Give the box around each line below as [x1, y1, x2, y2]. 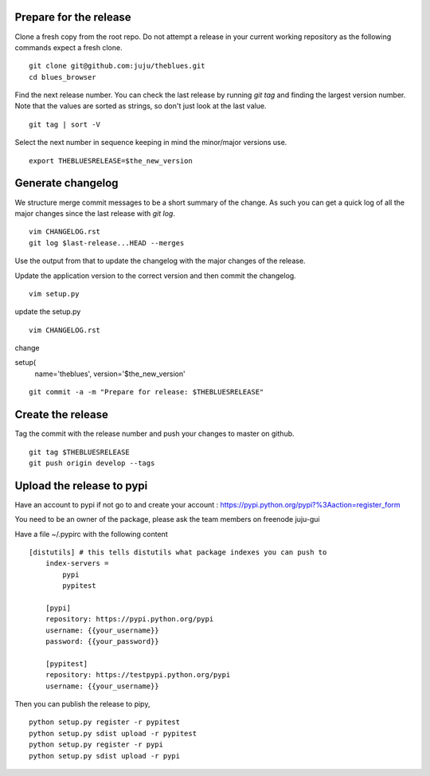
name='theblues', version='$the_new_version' [34, 369, 186, 378]
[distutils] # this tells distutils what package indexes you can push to [29, 548, 327, 557]
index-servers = [45, 558, 109, 568]
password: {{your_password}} [45, 637, 159, 646]
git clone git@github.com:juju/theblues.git [29, 61, 206, 71]
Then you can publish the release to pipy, [14, 700, 150, 709]
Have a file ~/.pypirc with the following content [14, 529, 168, 539]
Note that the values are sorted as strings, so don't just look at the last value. [14, 101, 267, 111]
